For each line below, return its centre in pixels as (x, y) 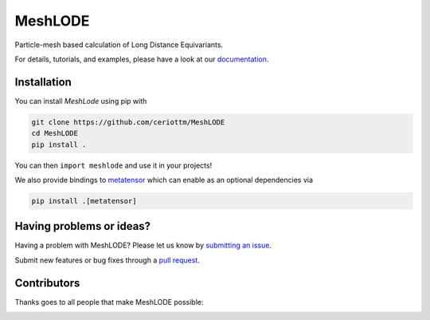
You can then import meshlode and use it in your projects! (113, 165)
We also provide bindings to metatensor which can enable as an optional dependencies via (164, 180)
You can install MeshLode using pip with (81, 101)
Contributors (47, 283)
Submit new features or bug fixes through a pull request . (107, 260)
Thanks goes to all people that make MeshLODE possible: (109, 302)
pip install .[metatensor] (84, 201)
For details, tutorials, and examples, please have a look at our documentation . (142, 59)
